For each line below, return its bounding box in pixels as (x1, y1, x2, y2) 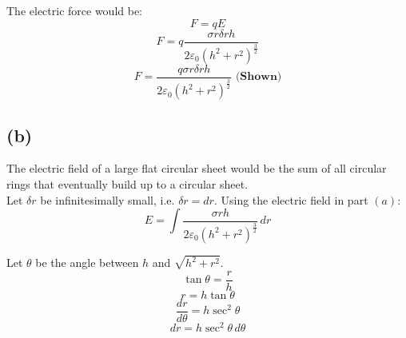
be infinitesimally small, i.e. (40, 191, 175, 208)
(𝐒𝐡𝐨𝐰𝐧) (235, 71, 282, 83)
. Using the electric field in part (213, 191, 368, 208)
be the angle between (35, 254, 139, 271)
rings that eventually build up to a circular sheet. (6, 175, 249, 192)
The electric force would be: (6, 2, 143, 18)
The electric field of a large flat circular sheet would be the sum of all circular (6, 160, 387, 177)
